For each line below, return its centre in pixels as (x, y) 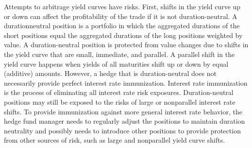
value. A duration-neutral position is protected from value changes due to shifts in (126, 45)
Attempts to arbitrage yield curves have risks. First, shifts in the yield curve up (122, 6)
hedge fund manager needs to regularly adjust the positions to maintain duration (125, 121)
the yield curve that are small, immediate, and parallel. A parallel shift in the (119, 54)
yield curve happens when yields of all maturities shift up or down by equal (116, 64)
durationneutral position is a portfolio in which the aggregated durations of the (122, 26)
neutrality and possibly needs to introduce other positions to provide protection (122, 130)
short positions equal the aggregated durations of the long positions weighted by (123, 35)
